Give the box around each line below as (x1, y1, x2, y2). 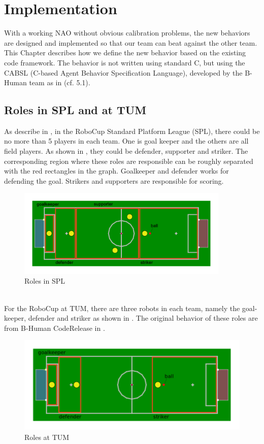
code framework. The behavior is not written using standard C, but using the (4, 57, 245, 67)
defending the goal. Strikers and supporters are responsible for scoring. (4, 175, 224, 186)
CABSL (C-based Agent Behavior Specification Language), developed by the (4, 67, 243, 78)
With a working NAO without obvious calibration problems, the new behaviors (4, 27, 250, 38)
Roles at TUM (24, 431, 70, 442)
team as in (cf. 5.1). (29, 77, 90, 88)
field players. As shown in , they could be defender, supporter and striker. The (4, 146, 248, 156)
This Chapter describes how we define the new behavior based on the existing (4, 47, 246, 58)
